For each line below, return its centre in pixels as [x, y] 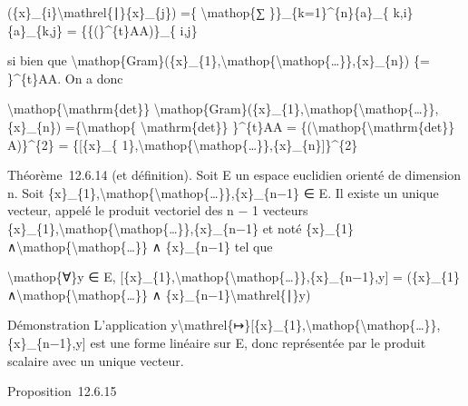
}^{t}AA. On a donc [65, 78]
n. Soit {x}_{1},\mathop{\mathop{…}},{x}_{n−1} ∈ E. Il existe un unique [223, 192]
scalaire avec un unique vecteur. [96, 360]
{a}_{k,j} [35, 30]
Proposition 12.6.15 [62, 391]
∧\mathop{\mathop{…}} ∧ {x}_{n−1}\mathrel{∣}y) [159, 294]
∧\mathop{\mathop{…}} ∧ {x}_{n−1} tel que [140, 246]
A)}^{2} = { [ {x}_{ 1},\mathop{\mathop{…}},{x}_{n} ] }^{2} [183, 144]
